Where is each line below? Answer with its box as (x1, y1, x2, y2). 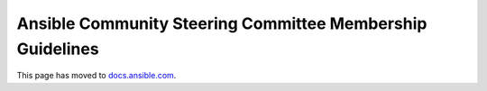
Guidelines (16, 39, 99, 59)
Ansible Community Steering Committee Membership (16, 14, 427, 33)
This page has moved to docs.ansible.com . (16, 70, 177, 81)
